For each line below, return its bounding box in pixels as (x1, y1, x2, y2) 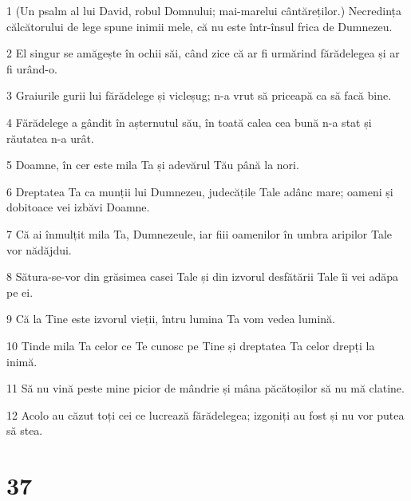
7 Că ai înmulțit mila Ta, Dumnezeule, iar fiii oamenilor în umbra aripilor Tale (6, 225, 393, 242)
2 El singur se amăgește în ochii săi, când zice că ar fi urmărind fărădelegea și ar (6, 45, 400, 61)
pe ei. (6, 283, 34, 300)
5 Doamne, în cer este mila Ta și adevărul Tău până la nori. (6, 156, 299, 173)
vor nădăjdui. (6, 241, 72, 258)
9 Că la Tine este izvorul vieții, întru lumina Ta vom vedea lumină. (6, 310, 335, 327)
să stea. (6, 422, 43, 439)
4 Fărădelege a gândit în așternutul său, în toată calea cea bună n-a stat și (6, 113, 372, 130)
